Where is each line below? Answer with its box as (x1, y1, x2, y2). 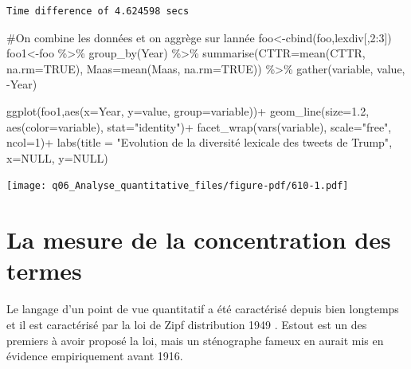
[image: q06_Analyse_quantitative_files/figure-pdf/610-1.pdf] (6, 180, 349, 192)
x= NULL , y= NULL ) (6, 149, 108, 166)
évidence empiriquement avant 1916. (6, 347, 183, 364)
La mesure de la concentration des (6, 223, 391, 256)
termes (6, 254, 82, 287)
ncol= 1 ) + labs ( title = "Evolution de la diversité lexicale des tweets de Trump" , (6, 134, 393, 151)
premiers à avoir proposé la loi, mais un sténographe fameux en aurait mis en (6, 332, 384, 348)
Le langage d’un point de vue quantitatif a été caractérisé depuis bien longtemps (6, 300, 399, 317)
